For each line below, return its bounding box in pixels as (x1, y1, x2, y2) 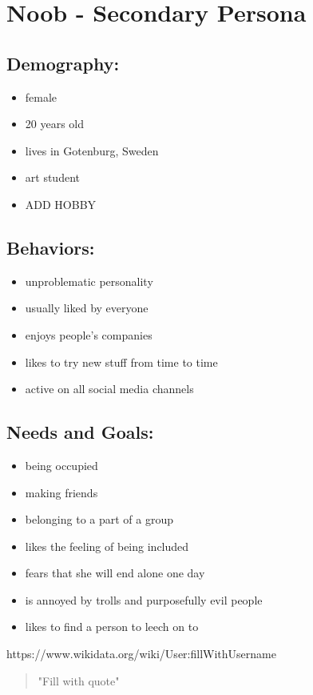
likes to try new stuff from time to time (25, 353, 218, 370)
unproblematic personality (25, 272, 153, 289)
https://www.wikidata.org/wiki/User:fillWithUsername (6, 645, 276, 662)
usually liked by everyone (25, 299, 149, 316)
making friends (25, 484, 98, 500)
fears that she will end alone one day (25, 564, 205, 581)
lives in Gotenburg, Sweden (25, 142, 159, 159)
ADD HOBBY (25, 195, 97, 212)
